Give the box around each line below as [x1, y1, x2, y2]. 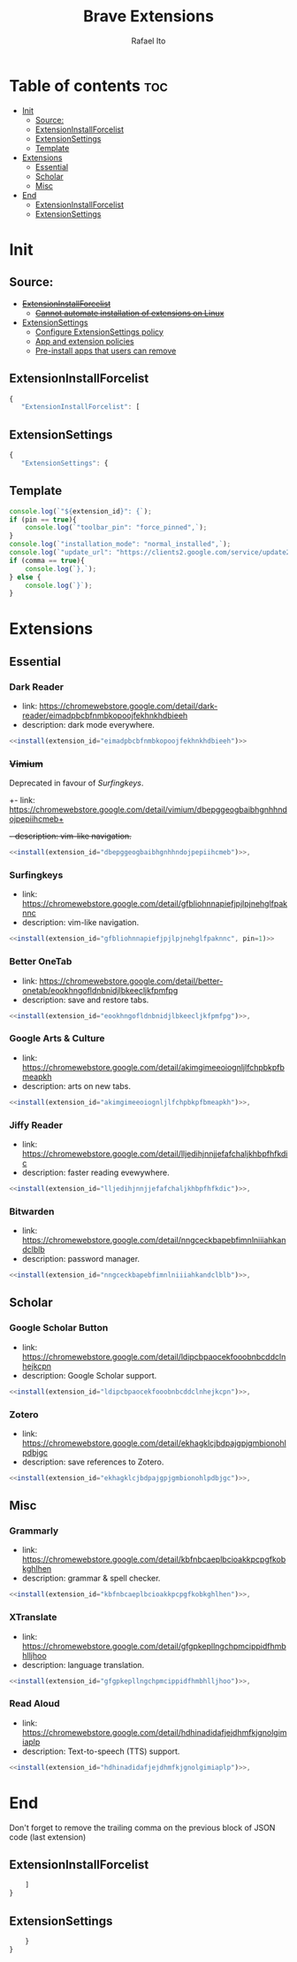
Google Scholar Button [9, 1322, 109, 1334]
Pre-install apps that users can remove [34, 345, 177, 356]
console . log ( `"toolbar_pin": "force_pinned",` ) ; [25, 523, 208, 532]
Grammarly [9, 1525, 59, 1537]
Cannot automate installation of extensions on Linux [34, 307, 225, 318]
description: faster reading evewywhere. [21, 1167, 170, 1178]
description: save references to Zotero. [21, 1456, 164, 1467]
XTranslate [9, 1611, 57, 1624]
